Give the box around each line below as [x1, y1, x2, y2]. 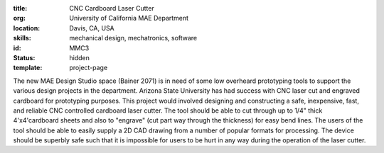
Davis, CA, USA [69, 23, 115, 32]
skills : [13, 34, 31, 42]
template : [13, 64, 43, 72]
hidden [69, 53, 90, 62]
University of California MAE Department [69, 14, 188, 23]
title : [13, 4, 28, 12]
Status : [13, 53, 36, 62]
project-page [69, 64, 108, 72]
